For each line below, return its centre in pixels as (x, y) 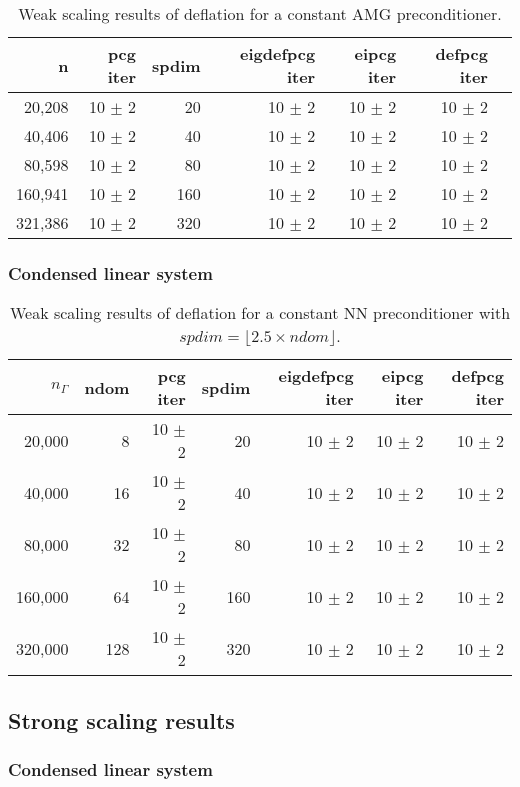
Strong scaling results (121, 719)
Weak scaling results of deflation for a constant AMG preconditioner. (260, 13)
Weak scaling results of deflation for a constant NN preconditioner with (260, 313)
